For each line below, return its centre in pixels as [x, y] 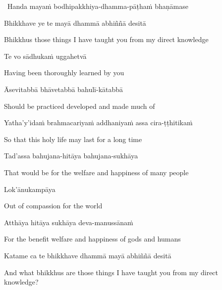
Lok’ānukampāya [30, 189]
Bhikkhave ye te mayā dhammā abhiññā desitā [75, 23]
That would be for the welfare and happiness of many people [96, 172]
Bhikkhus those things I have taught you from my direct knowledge [106, 39]
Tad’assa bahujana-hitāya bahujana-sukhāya [71, 156]
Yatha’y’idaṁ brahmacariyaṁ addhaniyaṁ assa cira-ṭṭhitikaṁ [98, 122]
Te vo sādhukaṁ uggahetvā [45, 56]
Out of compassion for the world [53, 206]
